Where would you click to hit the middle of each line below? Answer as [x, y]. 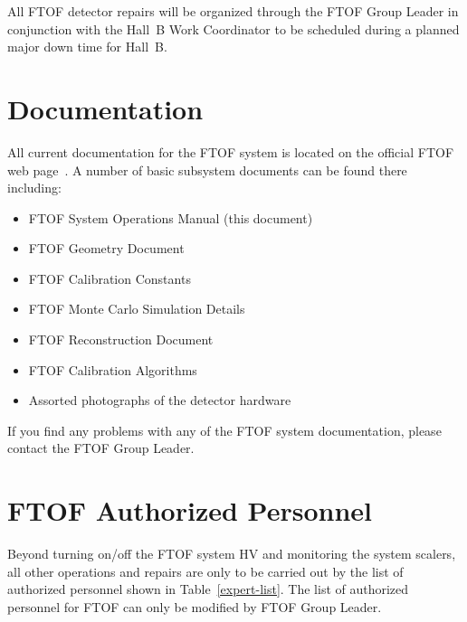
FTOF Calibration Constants [110, 278]
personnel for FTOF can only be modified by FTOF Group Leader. [195, 606]
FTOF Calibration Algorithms [113, 369]
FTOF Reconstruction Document [121, 339]
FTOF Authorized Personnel [190, 510]
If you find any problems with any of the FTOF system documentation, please [224, 430]
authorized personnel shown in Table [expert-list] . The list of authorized [208, 589]
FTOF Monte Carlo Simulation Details [137, 309]
